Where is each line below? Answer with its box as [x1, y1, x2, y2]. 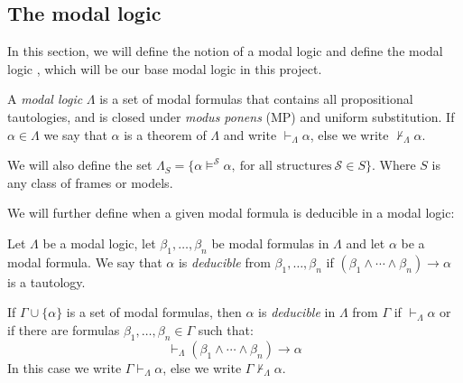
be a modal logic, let [42, 233, 156, 252]
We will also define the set [7, 155, 153, 174]
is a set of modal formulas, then [66, 303, 242, 322]
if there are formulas [7, 320, 120, 339]
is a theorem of [124, 125, 207, 144]
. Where [372, 155, 416, 174]
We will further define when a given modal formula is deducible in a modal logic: [7, 203, 455, 222]
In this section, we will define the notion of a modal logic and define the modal [7, 42, 443, 61]
